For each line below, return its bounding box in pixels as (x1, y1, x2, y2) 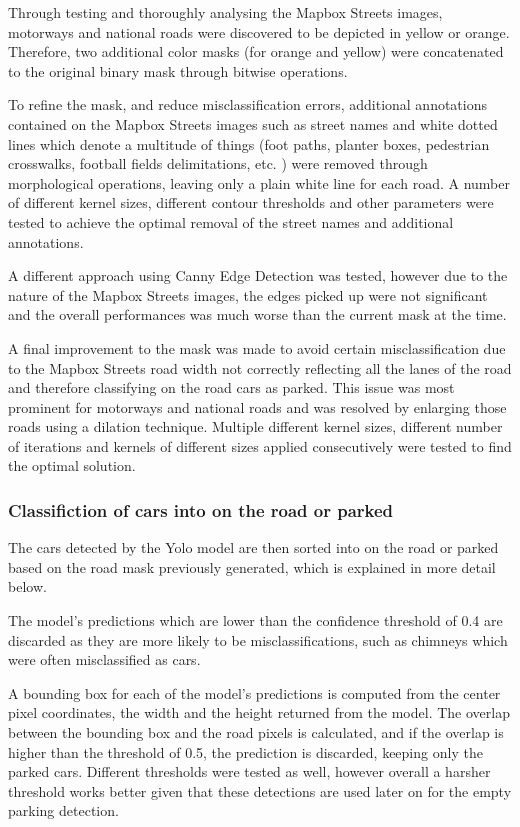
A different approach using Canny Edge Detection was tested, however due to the (8, 265, 508, 286)
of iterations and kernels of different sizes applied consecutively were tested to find (8, 435, 512, 456)
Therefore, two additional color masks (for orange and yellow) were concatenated (8, 41, 504, 62)
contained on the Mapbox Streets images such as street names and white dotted (8, 113, 498, 134)
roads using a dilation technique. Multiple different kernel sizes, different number (8, 416, 503, 437)
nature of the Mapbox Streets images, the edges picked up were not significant (8, 284, 488, 305)
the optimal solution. (8, 455, 136, 476)
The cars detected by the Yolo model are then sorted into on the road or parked (8, 537, 499, 558)
